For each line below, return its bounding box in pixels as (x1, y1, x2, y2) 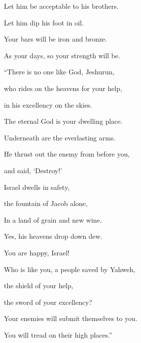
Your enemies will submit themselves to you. (4, 313, 138, 323)
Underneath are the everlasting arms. (4, 132, 116, 142)
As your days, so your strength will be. (4, 50, 120, 60)
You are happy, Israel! (4, 247, 70, 257)
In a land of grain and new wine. (4, 214, 102, 225)
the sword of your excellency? (4, 297, 93, 307)
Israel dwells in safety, (4, 182, 70, 192)
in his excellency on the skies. (4, 99, 93, 110)
